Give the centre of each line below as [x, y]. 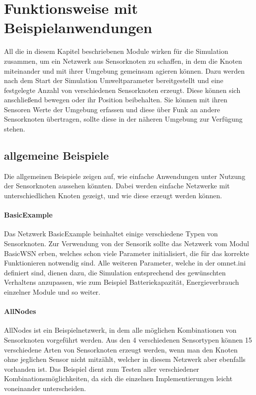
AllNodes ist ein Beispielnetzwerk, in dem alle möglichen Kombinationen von [120, 330]
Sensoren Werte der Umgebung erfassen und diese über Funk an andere [112, 109]
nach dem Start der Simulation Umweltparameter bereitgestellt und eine [114, 80]
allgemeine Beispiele [57, 155]
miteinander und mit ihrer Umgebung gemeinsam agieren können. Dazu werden [124, 70]
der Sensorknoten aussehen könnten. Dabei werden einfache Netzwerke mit [117, 186]
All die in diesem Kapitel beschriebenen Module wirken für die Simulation [116, 51]
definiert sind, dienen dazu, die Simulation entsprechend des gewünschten [115, 272]
